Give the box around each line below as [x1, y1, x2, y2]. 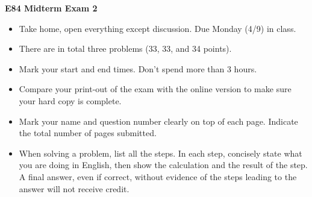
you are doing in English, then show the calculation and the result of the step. [19, 158, 308, 171]
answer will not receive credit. [19, 182, 129, 195]
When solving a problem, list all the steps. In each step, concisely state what [19, 146, 302, 159]
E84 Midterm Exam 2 [5, 2, 98, 14]
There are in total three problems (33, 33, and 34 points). [19, 42, 232, 55]
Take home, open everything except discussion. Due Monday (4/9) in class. [19, 22, 296, 34]
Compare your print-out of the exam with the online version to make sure [19, 83, 292, 95]
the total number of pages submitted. [19, 127, 157, 139]
